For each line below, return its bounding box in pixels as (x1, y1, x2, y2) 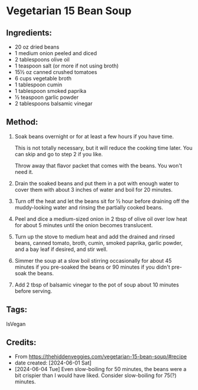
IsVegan (6, 320, 26, 327)
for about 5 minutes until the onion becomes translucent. (14, 221, 153, 228)
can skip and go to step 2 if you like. (14, 150, 103, 157)
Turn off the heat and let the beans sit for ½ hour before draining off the (14, 197, 190, 205)
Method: (6, 117, 38, 127)
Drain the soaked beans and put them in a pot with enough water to (14, 179, 179, 187)
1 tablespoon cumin (14, 81, 63, 88)
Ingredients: (6, 28, 52, 38)
